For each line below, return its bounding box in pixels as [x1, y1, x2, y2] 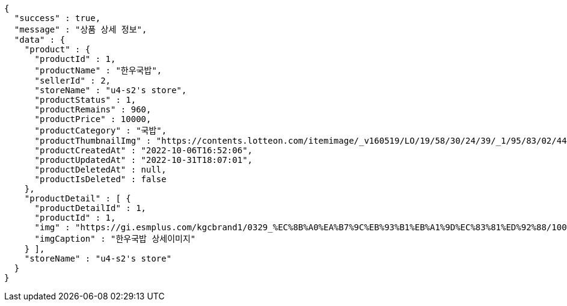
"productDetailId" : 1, [34, 203, 147, 213]
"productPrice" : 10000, [34, 114, 152, 124]
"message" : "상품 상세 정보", [14, 25, 147, 34]
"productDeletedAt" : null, [34, 165, 167, 174]
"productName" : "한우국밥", [34, 66, 162, 75]
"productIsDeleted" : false [34, 174, 167, 184]
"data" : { [14, 35, 66, 44]
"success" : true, [14, 13, 101, 23]
